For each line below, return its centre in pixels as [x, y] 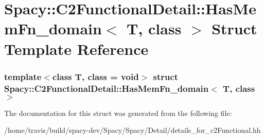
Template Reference [76, 48]
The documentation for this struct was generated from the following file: [118, 113]
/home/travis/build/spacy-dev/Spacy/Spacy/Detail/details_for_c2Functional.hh [132, 130]
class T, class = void [95, 76]
